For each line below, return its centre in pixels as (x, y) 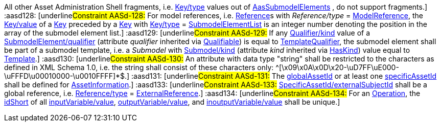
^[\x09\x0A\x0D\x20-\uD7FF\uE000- (337, 67)
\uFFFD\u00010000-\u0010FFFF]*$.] (67, 76)
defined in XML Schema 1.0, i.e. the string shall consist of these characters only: (139, 67)
